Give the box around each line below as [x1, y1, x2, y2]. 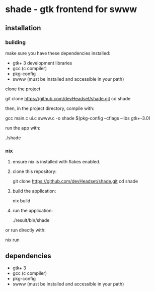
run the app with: [5, 125, 41, 131]
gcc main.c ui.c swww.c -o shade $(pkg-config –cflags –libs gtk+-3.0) [5, 115, 151, 121]
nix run [5, 237, 20, 243]
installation [5, 24, 41, 32]
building [5, 39, 26, 46]
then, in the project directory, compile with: [5, 105, 95, 111]
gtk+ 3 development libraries [12, 60, 72, 66]
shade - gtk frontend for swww [5, 4, 137, 15]
